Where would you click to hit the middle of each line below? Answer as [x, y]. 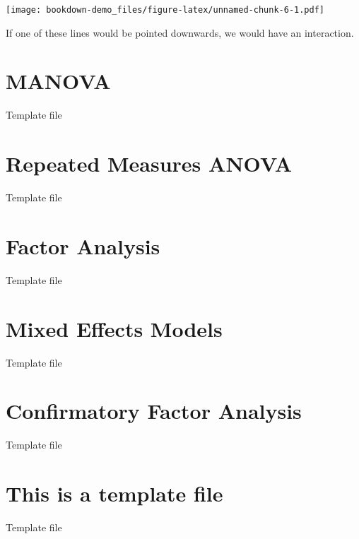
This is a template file [114, 493]
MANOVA [58, 81]
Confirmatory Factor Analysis [154, 411]
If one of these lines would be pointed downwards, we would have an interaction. [180, 32]
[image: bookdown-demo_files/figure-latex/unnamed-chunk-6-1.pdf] [165, 10]
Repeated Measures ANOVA [149, 164]
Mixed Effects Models [114, 328]
